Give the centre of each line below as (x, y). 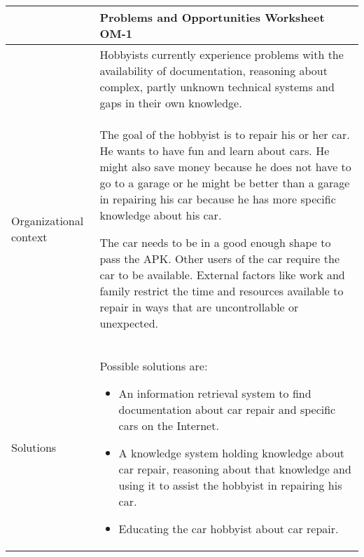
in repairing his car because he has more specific (218, 199)
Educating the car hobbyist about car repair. (229, 529)
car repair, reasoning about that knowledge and (235, 469)
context (29, 237)
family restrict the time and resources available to (222, 291)
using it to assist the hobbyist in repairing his (230, 485)
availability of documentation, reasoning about (213, 71)
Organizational (48, 221)
